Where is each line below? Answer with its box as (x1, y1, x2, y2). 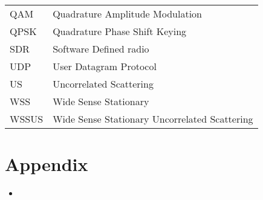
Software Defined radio (53, 42, 149, 56)
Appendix (5, 152, 88, 176)
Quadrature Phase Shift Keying (53, 24, 187, 38)
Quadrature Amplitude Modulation (53, 7, 202, 21)
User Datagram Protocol (53, 59, 157, 73)
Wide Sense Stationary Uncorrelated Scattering (53, 112, 253, 126)
